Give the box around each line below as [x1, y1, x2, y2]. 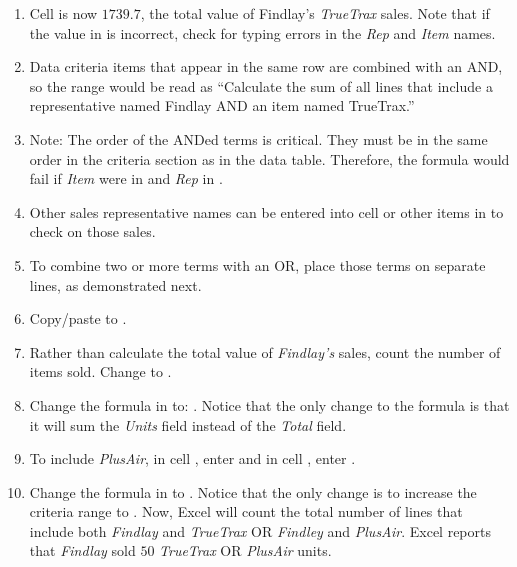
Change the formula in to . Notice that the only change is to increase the [29, 481, 477, 502]
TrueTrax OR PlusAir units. [159, 540, 332, 561]
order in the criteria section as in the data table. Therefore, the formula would [29, 148, 510, 169]
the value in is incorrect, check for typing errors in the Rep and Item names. [29, 22, 496, 43]
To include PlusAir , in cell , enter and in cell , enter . [29, 448, 356, 469]
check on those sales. [29, 221, 156, 242]
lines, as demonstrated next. [29, 274, 202, 295]
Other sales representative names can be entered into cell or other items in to [29, 201, 504, 222]
